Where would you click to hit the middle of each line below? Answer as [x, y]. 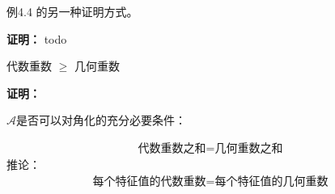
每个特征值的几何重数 [271, 181]
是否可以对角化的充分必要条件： [101, 120]
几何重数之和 [249, 148]
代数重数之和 [172, 148]
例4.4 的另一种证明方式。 [72, 11]
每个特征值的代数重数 [149, 181]
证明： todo [37, 38]
